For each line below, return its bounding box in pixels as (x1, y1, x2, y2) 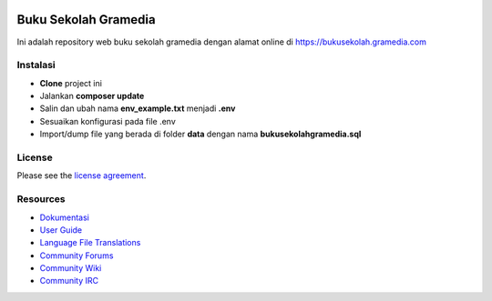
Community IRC (39, 276, 99, 286)
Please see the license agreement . (16, 170, 147, 181)
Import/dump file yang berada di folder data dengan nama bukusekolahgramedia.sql (39, 128, 362, 140)
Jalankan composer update (39, 91, 145, 102)
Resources (16, 193, 66, 206)
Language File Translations (39, 237, 141, 248)
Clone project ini (39, 77, 102, 88)
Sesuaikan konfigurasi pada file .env (39, 115, 177, 126)
